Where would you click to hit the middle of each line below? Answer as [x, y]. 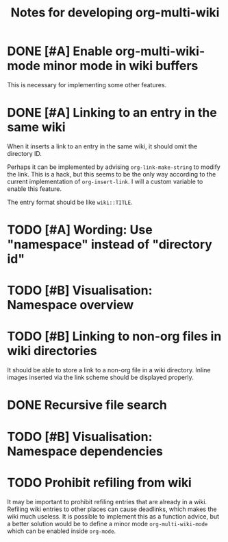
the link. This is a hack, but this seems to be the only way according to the [112, 174]
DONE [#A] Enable [60, 51]
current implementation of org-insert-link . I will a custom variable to [105, 181]
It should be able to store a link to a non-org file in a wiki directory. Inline [109, 370]
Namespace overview [71, 305]
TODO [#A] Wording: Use [80, 230]
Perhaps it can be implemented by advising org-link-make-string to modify [114, 167]
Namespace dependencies [85, 451]
